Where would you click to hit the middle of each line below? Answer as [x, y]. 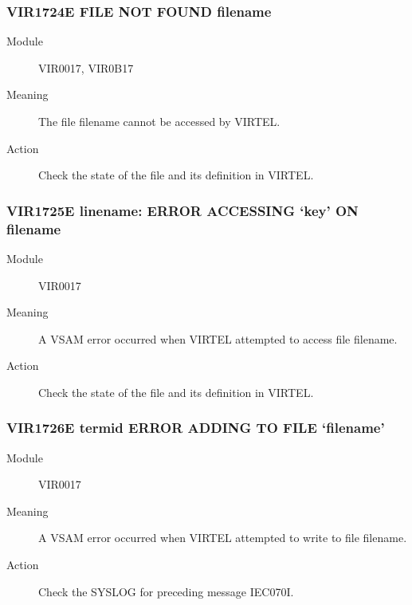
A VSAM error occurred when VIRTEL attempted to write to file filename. [223, 538]
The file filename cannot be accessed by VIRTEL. [159, 121]
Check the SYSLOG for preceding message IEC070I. [166, 591]
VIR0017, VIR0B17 [86, 67]
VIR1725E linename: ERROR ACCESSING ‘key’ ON [182, 210]
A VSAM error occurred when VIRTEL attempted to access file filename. [218, 338]
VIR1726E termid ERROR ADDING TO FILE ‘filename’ [196, 428]
